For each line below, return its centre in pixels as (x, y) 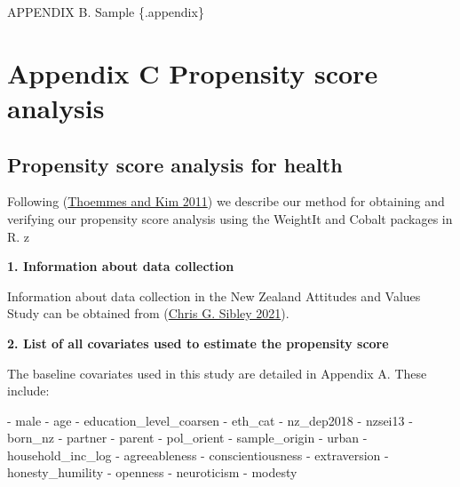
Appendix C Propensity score (193, 72)
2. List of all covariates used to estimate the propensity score (198, 343)
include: (28, 391)
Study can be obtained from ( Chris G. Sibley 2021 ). (148, 313)
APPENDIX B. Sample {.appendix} (106, 12)
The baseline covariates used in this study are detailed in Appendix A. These (217, 373)
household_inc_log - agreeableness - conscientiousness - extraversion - (198, 455)
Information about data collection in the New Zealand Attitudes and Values (214, 295)
